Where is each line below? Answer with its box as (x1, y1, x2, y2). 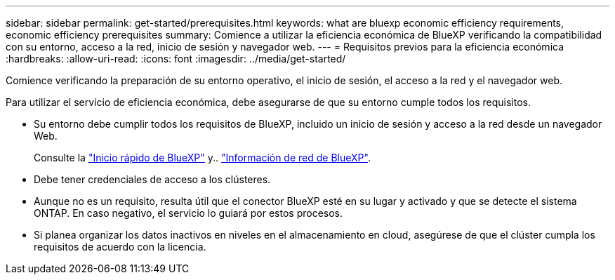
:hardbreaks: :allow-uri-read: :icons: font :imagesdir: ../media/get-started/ (6, 53, 346, 65)
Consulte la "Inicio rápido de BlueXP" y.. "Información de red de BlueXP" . (34, 152, 371, 164)
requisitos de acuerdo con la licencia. (34, 241, 206, 253)
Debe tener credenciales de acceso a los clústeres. (34, 173, 271, 185)
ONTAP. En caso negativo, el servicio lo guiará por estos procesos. (34, 207, 343, 219)
